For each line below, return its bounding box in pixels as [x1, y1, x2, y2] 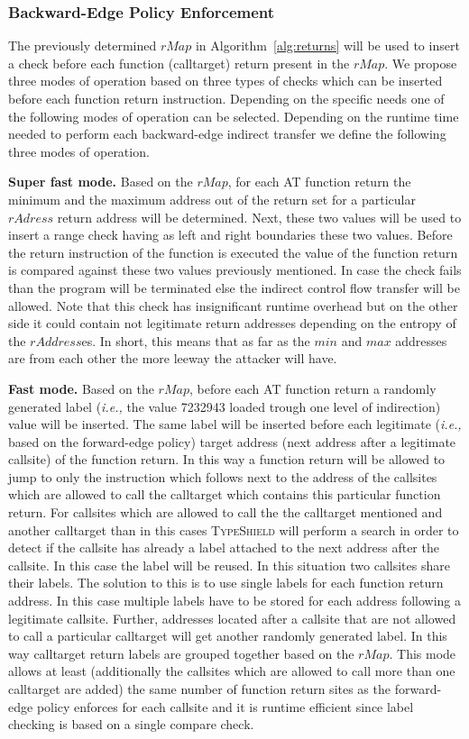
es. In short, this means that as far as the [81, 331, 310, 350]
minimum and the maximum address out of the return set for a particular [8, 189, 416, 208]
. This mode [389, 643, 456, 662]
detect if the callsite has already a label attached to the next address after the [8, 538, 439, 557]
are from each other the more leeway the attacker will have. [8, 349, 337, 368]
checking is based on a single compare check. [8, 715, 254, 734]
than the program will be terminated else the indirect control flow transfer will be [8, 278, 460, 297]
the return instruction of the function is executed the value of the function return [8, 242, 458, 261]
